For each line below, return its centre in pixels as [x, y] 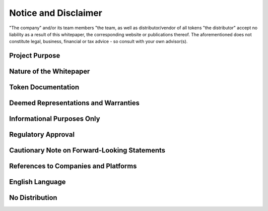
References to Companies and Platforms [73, 166]
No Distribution [33, 198]
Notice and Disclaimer [56, 13]
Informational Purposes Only [55, 119]
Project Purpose [35, 56]
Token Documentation [44, 87]
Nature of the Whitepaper [50, 72]
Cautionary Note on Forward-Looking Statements [87, 150]
